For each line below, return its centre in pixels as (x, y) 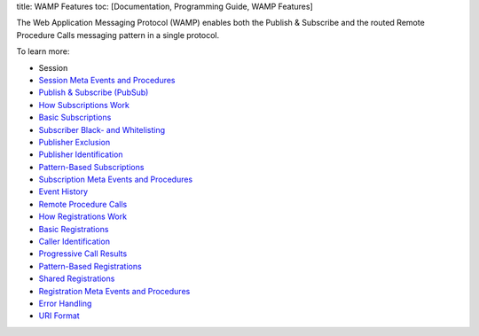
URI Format (59, 316)
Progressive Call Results (83, 254)
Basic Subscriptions (75, 117)
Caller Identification (75, 242)
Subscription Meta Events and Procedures (116, 180)
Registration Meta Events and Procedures (114, 291)
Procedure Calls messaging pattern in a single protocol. (118, 35)
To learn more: (43, 51)
